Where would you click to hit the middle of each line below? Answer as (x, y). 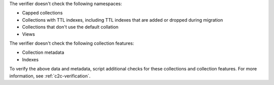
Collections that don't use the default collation (70, 27)
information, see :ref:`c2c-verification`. (50, 76)
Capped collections (42, 13)
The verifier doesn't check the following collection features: (72, 43)
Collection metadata (43, 52)
